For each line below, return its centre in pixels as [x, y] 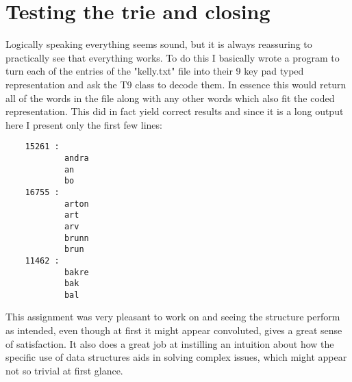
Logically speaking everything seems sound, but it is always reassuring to [159, 44]
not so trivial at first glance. [64, 370]
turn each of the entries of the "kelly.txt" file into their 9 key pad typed [155, 71]
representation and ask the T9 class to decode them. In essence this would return [176, 84]
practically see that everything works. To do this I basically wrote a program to [173, 57]
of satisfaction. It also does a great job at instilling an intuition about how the [170, 343]
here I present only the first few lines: [84, 124]
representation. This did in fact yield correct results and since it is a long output [175, 111]
